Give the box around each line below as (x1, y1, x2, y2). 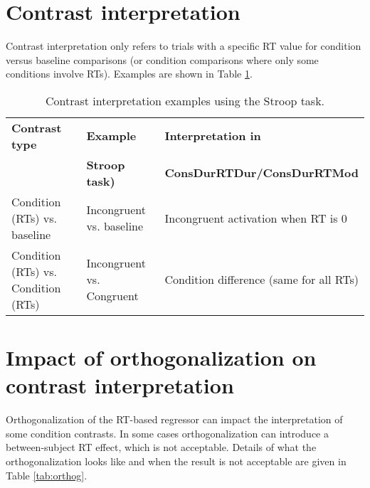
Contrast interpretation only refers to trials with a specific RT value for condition (6, 38, 361, 53)
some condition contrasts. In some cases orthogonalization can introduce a (6, 425, 329, 440)
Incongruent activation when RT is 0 (164, 209, 347, 226)
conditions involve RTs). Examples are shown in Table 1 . (6, 66, 253, 81)
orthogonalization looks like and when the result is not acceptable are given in (6, 454, 347, 468)
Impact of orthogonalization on (6, 343, 317, 372)
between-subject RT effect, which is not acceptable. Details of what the (6, 440, 317, 455)
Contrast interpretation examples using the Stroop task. (45, 92, 325, 109)
